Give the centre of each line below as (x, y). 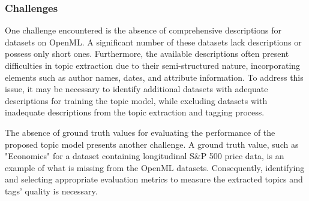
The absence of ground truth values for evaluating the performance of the (140, 132)
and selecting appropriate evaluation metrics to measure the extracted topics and (154, 179)
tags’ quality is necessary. (51, 191)
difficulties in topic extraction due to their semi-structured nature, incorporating (153, 65)
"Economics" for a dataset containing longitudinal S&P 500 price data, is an (145, 156)
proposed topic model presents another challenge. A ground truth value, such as (152, 144)
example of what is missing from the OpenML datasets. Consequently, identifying (155, 167)
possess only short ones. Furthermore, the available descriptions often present (147, 54)
